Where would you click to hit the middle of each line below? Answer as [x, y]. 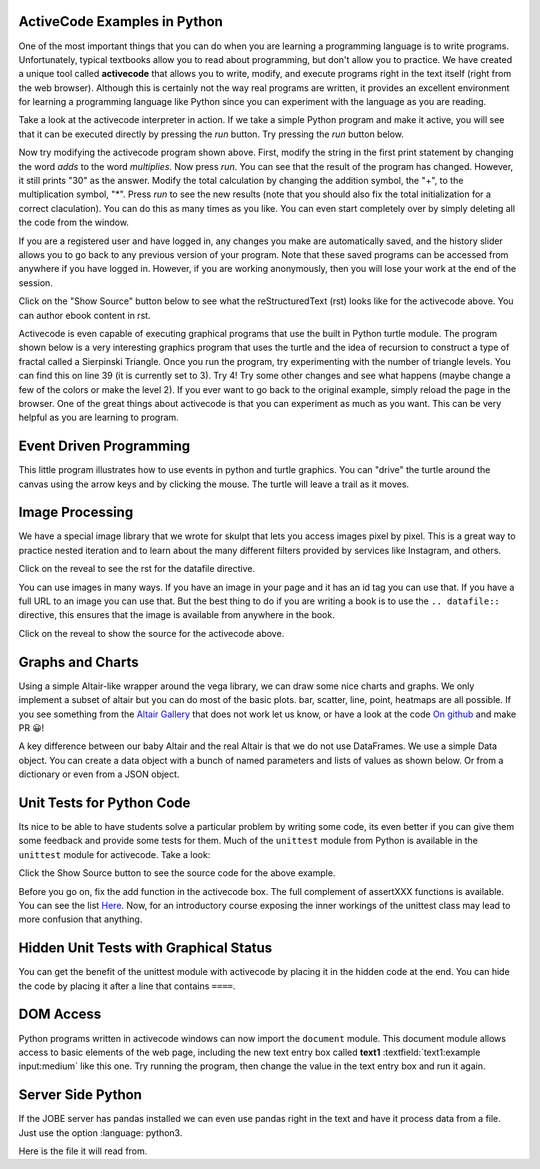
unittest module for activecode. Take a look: [114, 854]
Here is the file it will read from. [83, 1151]
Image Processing [76, 512]
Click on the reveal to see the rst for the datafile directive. [137, 569]
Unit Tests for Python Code [104, 802]
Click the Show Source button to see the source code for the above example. [177, 873]
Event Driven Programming [104, 446]
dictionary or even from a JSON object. [99, 774]
